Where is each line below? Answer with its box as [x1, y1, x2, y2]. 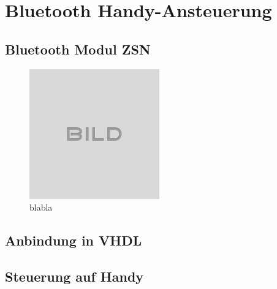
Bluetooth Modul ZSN [5, 39, 151, 58]
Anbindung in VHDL [5, 231, 142, 250]
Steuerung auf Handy [5, 266, 144, 285]
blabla [29, 201, 53, 214]
